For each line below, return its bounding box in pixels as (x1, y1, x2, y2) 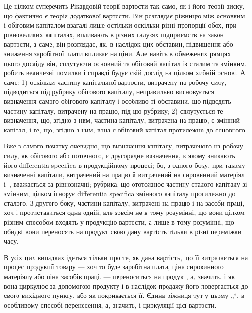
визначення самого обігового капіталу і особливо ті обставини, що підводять (4, 96, 231, 106)
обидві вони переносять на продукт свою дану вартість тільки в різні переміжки (4, 226, 242, 236)
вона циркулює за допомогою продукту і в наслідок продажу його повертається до (4, 280, 248, 291)
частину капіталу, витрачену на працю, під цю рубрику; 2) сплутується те (4, 105, 223, 115)
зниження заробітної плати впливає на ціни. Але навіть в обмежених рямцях (4, 48, 231, 58)
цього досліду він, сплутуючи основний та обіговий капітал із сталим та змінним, (4, 58, 247, 68)
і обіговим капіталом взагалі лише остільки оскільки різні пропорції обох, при (4, 20, 236, 30)
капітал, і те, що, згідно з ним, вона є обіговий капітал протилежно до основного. (4, 124, 247, 134)
